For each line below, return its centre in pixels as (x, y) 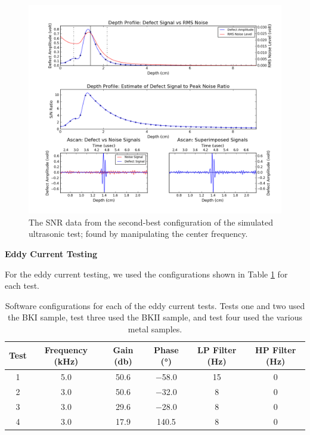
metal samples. (155, 329)
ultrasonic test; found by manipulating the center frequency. (138, 234)
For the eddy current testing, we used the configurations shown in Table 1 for (146, 274)
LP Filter (217, 349)
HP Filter (276, 349)
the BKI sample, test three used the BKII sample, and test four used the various (155, 317)
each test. (22, 286)
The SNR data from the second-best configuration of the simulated (151, 222)
